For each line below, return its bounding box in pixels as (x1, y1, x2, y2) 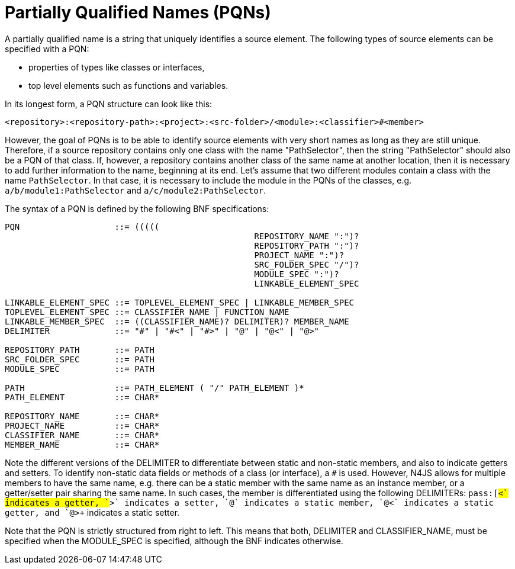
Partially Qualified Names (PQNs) (5, 2, 271, 22)
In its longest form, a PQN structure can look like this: (5, 98, 213, 109)
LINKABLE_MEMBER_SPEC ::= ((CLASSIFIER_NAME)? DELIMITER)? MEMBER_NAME (5, 316, 349, 326)
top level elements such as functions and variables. (28, 80, 228, 91)
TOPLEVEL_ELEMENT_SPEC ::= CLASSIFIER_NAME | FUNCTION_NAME (5, 307, 289, 317)
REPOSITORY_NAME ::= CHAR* (5, 411, 160, 421)
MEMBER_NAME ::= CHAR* (5, 439, 160, 449)
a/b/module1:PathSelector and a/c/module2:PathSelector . (5, 185, 266, 195)
